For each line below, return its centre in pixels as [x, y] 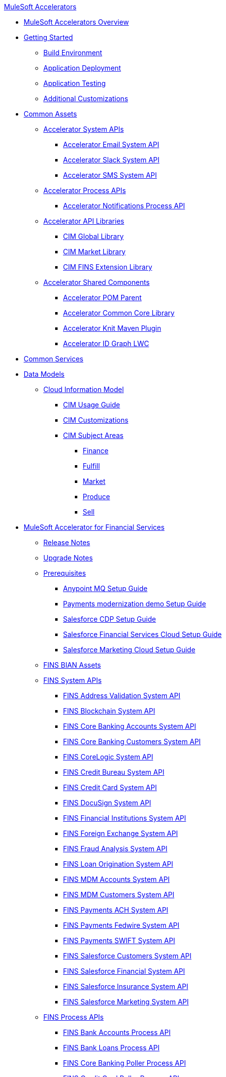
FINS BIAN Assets [72, 665]
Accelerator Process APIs [85, 190]
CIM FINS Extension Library [108, 267]
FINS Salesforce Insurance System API [126, 986]
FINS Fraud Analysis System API [115, 849]
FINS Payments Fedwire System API [121, 925]
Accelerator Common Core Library [119, 313]
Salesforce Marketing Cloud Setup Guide [129, 650]
